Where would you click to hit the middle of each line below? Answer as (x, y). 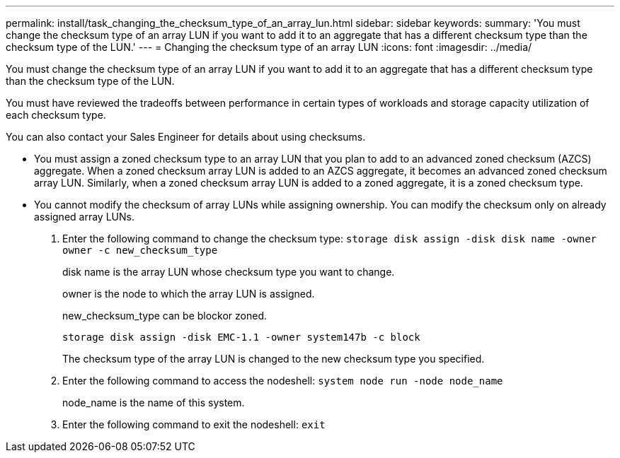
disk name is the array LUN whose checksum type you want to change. (229, 272)
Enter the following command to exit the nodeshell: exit (194, 424)
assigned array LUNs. (84, 217)
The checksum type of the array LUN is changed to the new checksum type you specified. (274, 359)
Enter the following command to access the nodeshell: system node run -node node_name (283, 381)
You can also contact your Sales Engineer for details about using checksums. (186, 137)
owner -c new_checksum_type (140, 250)
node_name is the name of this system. (154, 403)
